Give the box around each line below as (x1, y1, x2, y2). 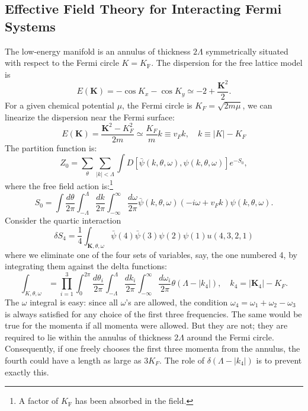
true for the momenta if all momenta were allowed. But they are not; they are (5, 319, 288, 332)
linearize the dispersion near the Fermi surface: (5, 110, 175, 123)
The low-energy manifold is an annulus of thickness (5, 44, 191, 57)
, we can (242, 98, 272, 111)
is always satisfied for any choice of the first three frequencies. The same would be (5, 307, 302, 320)
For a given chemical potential (5, 98, 114, 111)
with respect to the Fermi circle (5, 56, 119, 69)
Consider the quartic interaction (5, 214, 121, 227)
